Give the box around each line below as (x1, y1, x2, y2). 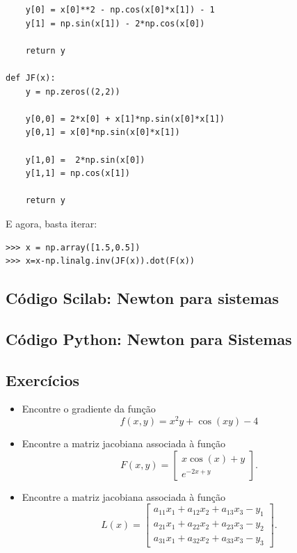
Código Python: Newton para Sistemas (6, 328, 292, 349)
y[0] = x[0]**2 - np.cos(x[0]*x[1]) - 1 (25, 5, 215, 15)
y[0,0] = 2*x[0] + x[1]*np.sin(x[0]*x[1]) (25, 113, 225, 124)
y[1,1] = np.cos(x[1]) (25, 168, 130, 179)
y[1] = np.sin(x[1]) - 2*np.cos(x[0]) (25, 18, 205, 29)
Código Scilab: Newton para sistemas (6, 287, 279, 309)
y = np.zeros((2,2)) (25, 86, 120, 97)
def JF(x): (6, 72, 56, 83)
